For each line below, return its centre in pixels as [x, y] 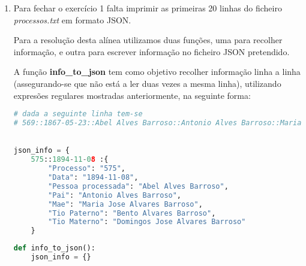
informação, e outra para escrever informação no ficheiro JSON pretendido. [151, 51]
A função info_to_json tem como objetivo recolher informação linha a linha [157, 72]
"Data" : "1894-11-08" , [93, 178]
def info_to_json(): [54, 248]
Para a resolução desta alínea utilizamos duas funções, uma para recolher [148, 40]
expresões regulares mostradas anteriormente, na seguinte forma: [132, 95]
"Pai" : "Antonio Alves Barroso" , [115, 195]
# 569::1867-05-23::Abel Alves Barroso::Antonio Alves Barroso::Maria [157, 123]
